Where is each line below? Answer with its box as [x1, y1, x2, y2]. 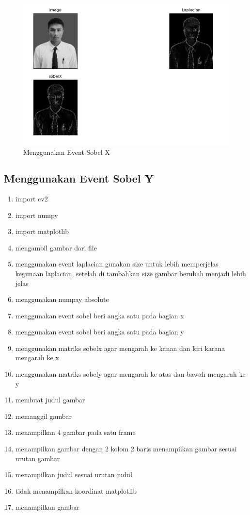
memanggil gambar [15, 411, 72, 421]
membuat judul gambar [15, 395, 85, 405]
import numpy [15, 210, 58, 220]
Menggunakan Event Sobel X [23, 147, 110, 157]
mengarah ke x [15, 352, 59, 363]
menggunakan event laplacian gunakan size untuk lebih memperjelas [15, 259, 219, 269]
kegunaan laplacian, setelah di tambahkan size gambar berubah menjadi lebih [15, 268, 246, 278]
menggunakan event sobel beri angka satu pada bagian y [15, 327, 184, 337]
